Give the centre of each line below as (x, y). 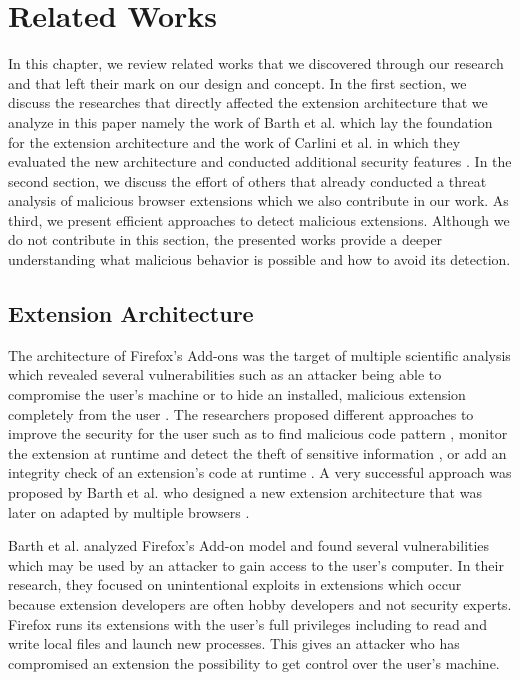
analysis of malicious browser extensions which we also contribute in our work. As (258, 200)
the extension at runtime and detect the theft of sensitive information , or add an (257, 452)
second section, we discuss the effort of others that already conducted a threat (247, 180)
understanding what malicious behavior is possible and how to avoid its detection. (259, 259)
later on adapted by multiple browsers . (129, 511)
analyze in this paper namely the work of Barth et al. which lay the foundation (250, 121)
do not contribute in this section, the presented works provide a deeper (225, 239)
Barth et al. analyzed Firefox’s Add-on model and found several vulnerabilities (249, 545)
